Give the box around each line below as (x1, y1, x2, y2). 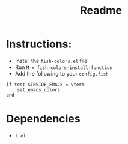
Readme (80, 4, 122, 17)
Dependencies (6, 112, 81, 126)
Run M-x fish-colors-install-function (14, 64, 113, 71)
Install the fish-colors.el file (14, 57, 88, 64)
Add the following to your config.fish (14, 70, 109, 77)
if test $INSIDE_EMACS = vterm (6, 82, 85, 88)
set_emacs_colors (17, 86, 61, 93)
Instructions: (6, 37, 72, 51)
